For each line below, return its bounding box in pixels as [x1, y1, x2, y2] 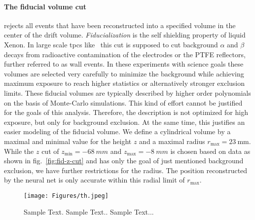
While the [4, 146, 34, 156]
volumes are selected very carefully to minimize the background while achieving [4, 68, 244, 78]
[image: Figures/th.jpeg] [24, 192, 109, 199]
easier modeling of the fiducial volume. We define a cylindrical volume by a [4, 126, 231, 137]
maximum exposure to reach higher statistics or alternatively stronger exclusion [4, 78, 245, 88]
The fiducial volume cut [4, 1, 87, 11]
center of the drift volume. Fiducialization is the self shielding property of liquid [4, 30, 246, 40]
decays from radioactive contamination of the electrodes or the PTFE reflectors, [4, 49, 246, 59]
